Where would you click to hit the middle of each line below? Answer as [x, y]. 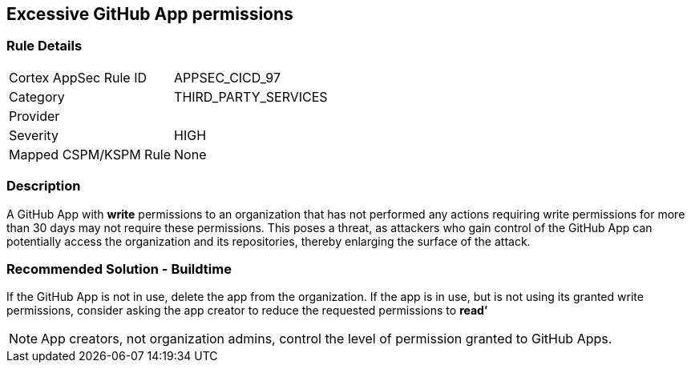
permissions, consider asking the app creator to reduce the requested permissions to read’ [247, 311]
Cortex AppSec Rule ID [78, 77]
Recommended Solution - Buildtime [119, 269]
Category [37, 96]
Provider [34, 116]
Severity [34, 135]
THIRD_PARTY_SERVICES [251, 96]
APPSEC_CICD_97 [227, 77]
